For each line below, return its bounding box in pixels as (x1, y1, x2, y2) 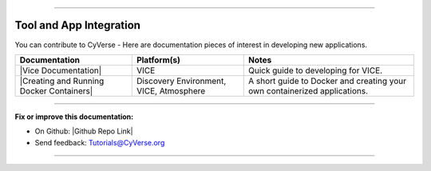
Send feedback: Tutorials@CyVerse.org (34, 137, 165, 147)
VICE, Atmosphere (136, 85, 206, 96)
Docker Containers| (19, 85, 93, 96)
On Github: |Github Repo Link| (34, 126, 133, 136)
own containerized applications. (247, 85, 369, 96)
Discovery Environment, (136, 75, 227, 86)
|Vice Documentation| (19, 65, 102, 76)
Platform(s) (136, 54, 181, 66)
